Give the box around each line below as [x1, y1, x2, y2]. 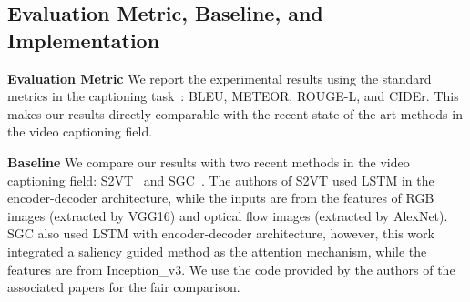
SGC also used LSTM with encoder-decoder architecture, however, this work [7, 224, 434, 243]
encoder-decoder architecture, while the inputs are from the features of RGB [7, 188, 434, 207]
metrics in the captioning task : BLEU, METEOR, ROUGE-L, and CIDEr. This [7, 86, 459, 106]
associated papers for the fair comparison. [7, 277, 240, 297]
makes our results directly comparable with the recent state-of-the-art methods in [7, 104, 463, 123]
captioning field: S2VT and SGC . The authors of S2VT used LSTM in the [7, 170, 434, 189]
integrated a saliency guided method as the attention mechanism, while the [7, 241, 427, 260]
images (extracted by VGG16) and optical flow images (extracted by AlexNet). [7, 206, 448, 225]
